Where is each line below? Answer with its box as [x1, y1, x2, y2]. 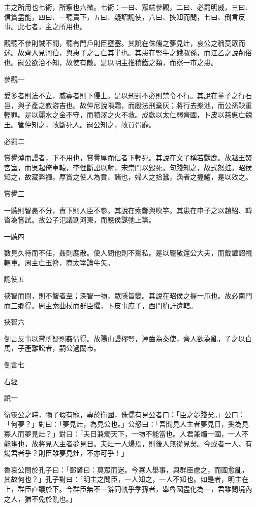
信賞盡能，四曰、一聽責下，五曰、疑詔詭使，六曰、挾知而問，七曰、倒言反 [4, 11, 245, 22]
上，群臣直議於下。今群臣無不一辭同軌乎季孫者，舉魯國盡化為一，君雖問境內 [4, 483, 252, 494]
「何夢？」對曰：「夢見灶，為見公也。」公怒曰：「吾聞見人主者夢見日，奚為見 [4, 419, 249, 429]
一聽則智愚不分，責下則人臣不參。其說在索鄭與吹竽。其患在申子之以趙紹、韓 [4, 205, 252, 215]
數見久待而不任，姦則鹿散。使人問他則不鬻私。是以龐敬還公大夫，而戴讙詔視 [4, 248, 252, 258]
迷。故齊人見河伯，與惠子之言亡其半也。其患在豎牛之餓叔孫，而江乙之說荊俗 [4, 47, 252, 58]
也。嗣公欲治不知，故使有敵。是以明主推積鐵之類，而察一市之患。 [4, 57, 218, 67]
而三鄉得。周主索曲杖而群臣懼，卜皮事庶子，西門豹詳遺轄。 [4, 300, 197, 310]
